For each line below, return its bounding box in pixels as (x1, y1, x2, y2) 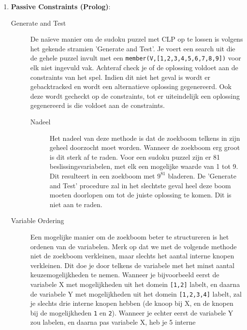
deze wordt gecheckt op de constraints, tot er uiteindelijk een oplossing (30, 90, 240, 101)
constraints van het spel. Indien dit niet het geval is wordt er (30, 72, 210, 82)
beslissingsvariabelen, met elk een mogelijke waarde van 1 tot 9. (49, 161, 238, 171)
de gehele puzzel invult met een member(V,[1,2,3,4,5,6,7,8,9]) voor (30, 53, 241, 63)
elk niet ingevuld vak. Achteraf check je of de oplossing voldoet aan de (30, 62, 238, 73)
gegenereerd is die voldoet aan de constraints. (30, 100, 165, 110)
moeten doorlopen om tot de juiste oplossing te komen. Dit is (49, 190, 232, 200)
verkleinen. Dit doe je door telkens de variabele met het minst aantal (30, 260, 234, 270)
